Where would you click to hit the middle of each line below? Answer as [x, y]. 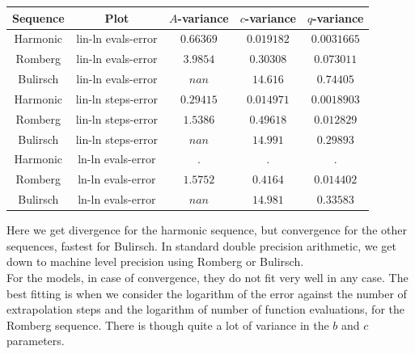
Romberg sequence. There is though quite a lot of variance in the [168, 324]
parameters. [36, 341]
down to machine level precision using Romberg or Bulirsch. [155, 261]
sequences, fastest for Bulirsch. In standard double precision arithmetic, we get [201, 245]
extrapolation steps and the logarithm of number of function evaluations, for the [205, 309]
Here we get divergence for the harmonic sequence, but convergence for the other [207, 230]
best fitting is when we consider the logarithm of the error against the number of [207, 293]
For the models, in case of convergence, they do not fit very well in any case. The [207, 277]
